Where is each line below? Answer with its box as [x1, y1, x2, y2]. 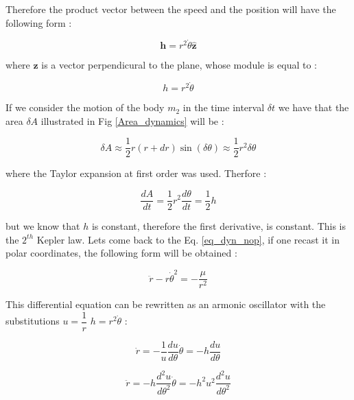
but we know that [5, 219, 80, 233]
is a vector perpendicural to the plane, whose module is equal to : [41, 58, 317, 72]
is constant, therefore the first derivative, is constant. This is [91, 219, 346, 233]
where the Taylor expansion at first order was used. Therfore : [5, 166, 267, 180]
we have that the [278, 100, 349, 115]
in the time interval [182, 100, 265, 115]
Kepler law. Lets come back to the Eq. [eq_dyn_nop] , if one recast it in [36, 232, 340, 246]
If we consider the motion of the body [5, 100, 165, 115]
